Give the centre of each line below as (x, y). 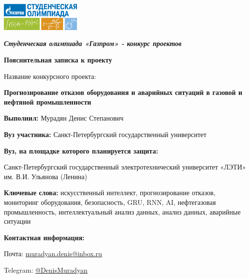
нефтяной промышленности (48, 101)
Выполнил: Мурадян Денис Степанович (64, 118)
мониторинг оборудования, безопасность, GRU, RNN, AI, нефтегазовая (110, 202)
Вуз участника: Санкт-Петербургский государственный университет (105, 134)
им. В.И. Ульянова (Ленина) (46, 176)
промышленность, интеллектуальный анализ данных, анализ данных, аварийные (122, 211)
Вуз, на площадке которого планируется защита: (81, 150)
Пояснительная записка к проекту (58, 59)
